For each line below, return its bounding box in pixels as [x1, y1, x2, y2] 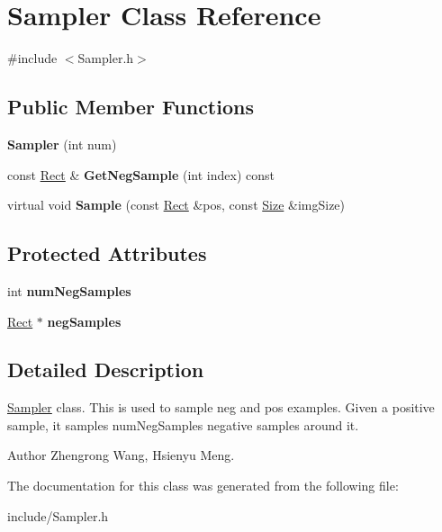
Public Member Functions [7, 93, 254, 121]
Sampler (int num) [7, 134, 117, 153]
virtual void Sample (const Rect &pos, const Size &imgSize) [7, 195, 346, 214]
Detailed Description [7, 356, 204, 383]
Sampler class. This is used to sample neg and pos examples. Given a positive [7, 398, 435, 417]
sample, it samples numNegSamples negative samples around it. [7, 415, 359, 434]
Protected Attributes [7, 239, 207, 267]
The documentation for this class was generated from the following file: [7, 476, 399, 495]
